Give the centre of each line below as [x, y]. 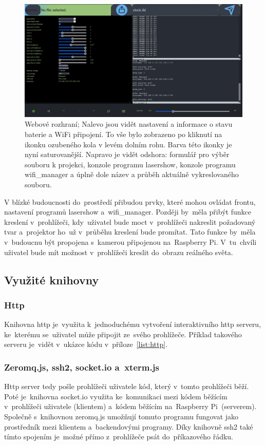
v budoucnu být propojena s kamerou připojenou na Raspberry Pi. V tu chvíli [130, 241]
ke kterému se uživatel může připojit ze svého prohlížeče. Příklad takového [123, 334]
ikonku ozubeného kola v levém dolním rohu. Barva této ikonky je [128, 144]
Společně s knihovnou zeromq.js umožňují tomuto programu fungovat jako [121, 416]
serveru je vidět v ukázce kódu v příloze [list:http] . [86, 344]
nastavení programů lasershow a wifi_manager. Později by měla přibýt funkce [128, 212]
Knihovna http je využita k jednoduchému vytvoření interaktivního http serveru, [133, 324]
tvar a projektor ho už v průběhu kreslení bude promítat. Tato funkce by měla [130, 232]
